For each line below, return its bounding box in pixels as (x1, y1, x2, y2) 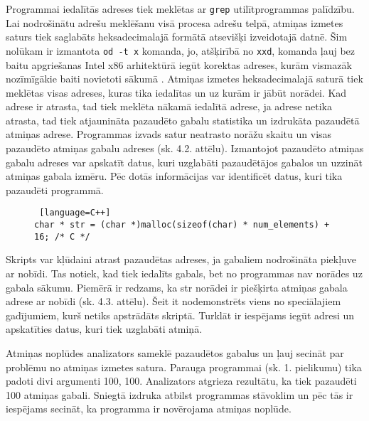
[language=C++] (39, 208, 111, 218)
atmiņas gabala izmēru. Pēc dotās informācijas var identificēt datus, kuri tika (6, 169, 343, 183)
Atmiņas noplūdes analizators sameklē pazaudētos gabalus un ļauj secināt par (6, 345, 344, 360)
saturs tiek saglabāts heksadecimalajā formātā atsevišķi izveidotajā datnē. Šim (6, 29, 348, 44)
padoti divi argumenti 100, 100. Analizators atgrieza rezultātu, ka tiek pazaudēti (6, 373, 357, 388)
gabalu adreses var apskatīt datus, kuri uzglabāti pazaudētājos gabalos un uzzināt (6, 154, 363, 169)
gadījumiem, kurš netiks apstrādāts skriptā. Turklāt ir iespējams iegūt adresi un (6, 307, 355, 322)
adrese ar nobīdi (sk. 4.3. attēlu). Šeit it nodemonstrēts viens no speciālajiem (6, 294, 341, 309)
